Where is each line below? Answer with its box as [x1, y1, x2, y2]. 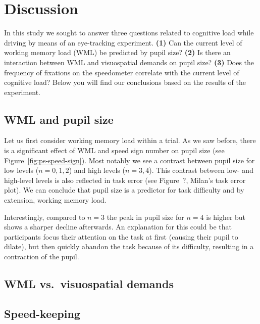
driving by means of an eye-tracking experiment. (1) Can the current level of [4, 37, 242, 48]
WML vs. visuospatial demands [4, 276, 174, 291]
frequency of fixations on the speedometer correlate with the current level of [4, 67, 239, 77]
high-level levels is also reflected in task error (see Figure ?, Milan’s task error [4, 174, 246, 185]
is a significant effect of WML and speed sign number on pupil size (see [4, 145, 225, 156]
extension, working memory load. [4, 195, 107, 205]
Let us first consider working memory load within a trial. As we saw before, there [4, 135, 256, 146]
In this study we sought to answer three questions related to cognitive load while [4, 27, 254, 38]
